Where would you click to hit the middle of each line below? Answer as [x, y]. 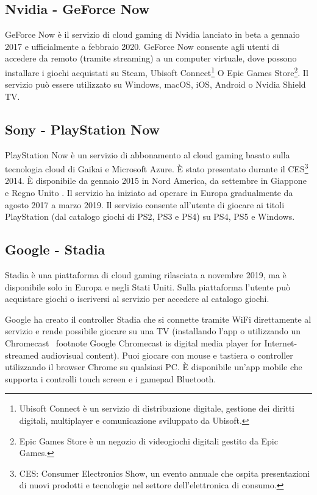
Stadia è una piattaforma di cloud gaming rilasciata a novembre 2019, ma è [146, 275]
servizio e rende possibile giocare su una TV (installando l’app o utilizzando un [153, 331]
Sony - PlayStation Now [83, 129]
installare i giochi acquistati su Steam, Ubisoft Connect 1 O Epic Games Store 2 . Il [157, 71]
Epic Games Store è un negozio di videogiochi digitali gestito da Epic [148, 441]
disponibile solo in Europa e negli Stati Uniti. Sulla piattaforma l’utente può [148, 286]
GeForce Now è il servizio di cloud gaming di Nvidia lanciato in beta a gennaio [152, 34]
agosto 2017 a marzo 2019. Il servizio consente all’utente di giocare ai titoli [145, 204]
